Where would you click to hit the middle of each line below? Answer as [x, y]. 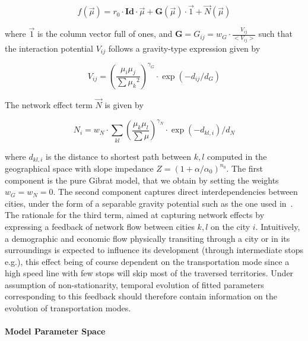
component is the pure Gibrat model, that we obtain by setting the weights [142, 180]
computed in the [237, 156]
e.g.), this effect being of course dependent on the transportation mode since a [147, 261]
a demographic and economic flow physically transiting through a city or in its [147, 238]
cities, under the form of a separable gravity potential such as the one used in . [149, 203]
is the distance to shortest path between [118, 156]
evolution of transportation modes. [68, 308]
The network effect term [49, 105]
